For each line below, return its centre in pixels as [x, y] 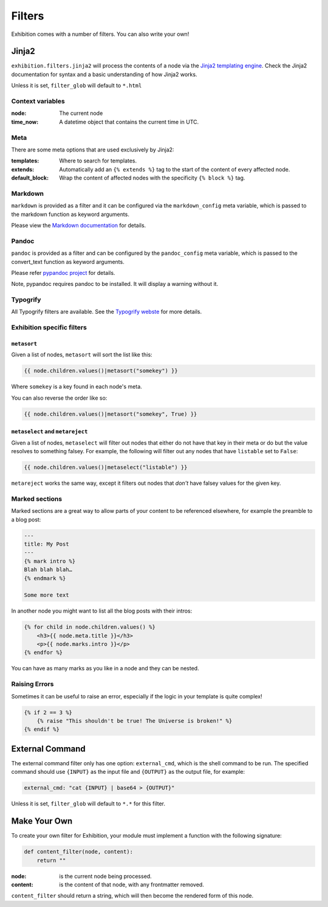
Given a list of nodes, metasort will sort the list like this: [82, 355]
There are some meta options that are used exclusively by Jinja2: [93, 150]
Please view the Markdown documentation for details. [79, 225]
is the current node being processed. [105, 876]
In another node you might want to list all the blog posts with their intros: [102, 611]
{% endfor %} [43, 653]
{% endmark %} [45, 578]
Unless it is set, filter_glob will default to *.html [77, 86]
